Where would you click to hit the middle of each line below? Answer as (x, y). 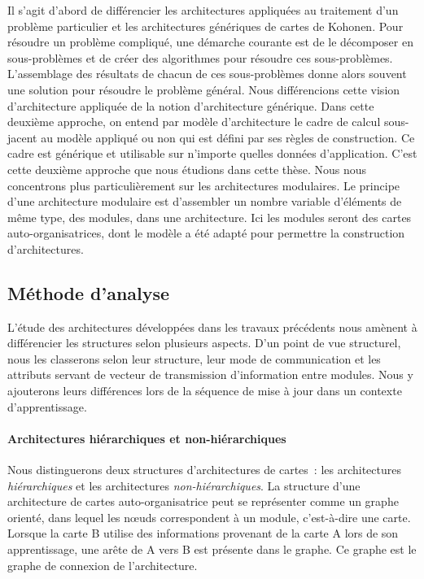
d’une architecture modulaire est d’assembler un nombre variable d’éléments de (205, 201)
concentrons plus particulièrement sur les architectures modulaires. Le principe (204, 185)
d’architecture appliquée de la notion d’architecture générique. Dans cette (191, 105)
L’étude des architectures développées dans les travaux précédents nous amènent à (212, 327)
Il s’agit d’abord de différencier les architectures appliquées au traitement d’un (203, 10)
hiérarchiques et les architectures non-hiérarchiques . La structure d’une (184, 485)
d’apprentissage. (47, 406)
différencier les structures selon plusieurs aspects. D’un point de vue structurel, (204, 343)
